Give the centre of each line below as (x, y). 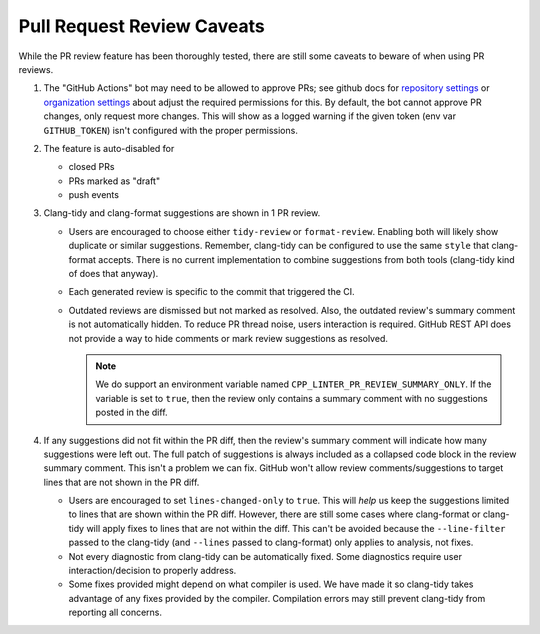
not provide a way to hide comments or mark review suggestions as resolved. (228, 338)
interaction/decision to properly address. (152, 571)
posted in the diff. (132, 412)
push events (94, 195)
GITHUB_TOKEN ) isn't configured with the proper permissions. (171, 130)
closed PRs (91, 167)
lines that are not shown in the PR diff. (121, 482)
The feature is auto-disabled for (109, 148)
